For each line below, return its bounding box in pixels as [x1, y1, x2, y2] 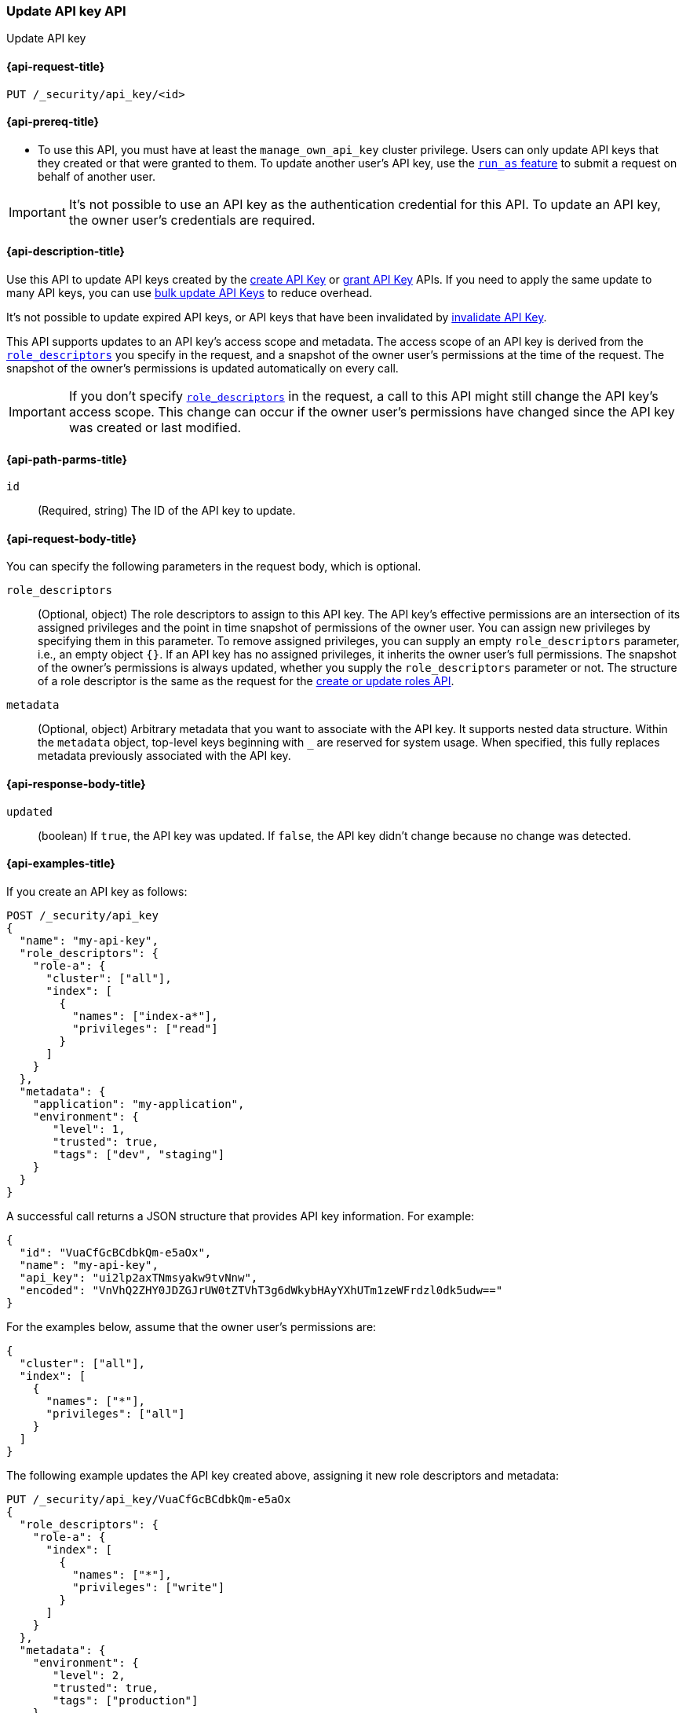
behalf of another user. [38, 169, 155, 183]
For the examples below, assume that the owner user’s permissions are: [6, 1319, 377, 1333]
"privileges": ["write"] [72, 1580, 225, 1594]
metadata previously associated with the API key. [38, 749, 291, 763]
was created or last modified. [68, 420, 242, 436]
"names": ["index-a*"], [72, 1009, 218, 1022]
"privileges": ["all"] [46, 1407, 185, 1420]
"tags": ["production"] [53, 1693, 199, 1707]
